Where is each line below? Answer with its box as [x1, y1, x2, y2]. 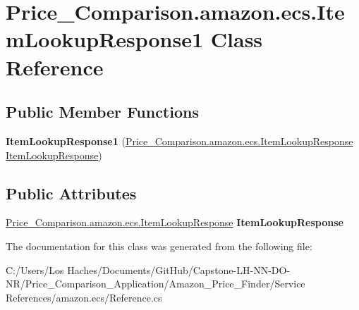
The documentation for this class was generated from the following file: [6, 238, 312, 253]
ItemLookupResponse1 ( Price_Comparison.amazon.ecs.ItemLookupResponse [6, 133, 353, 148]
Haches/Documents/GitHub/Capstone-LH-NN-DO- [67, 262, 291, 277]
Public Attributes [6, 182, 137, 204]
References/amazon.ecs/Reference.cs [6, 290, 162, 304]
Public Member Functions [6, 101, 199, 123]
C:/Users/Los [6, 262, 64, 277]
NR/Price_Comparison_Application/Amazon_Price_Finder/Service [6, 276, 305, 291]
